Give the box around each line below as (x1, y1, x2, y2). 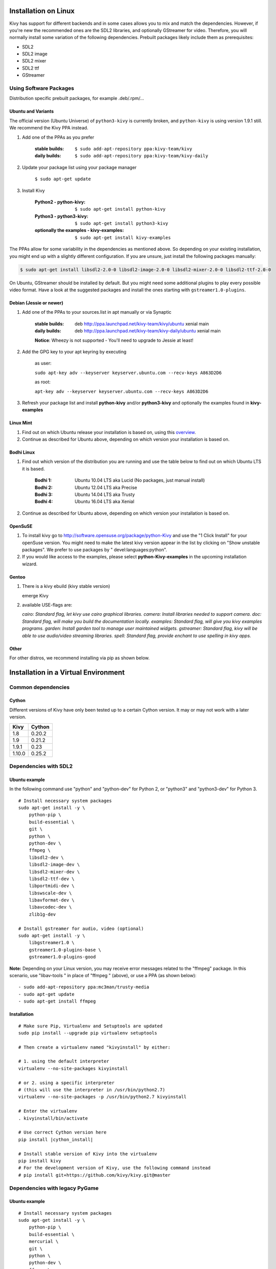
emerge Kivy (22, 592, 49, 598)
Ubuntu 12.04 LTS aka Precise (74, 484, 138, 490)
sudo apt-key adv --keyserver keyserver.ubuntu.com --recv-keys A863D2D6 (34, 370, 222, 376)
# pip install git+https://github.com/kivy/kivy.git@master (18, 1172, 171, 1178)
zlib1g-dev (28, 911, 56, 917)
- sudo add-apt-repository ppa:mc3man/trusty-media (18, 984, 149, 990)
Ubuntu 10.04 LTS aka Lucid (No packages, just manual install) (74, 477, 205, 483)
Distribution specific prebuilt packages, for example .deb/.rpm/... (9, 95, 144, 102)
